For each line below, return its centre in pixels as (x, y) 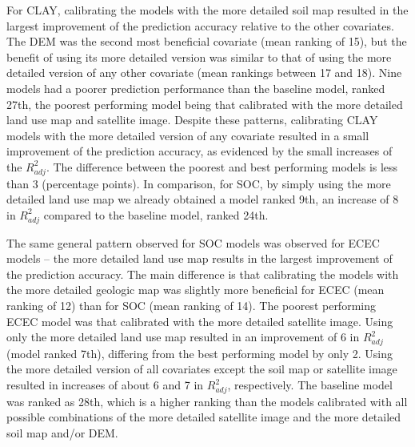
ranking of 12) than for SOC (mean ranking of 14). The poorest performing (191, 305)
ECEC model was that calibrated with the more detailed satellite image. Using (200, 321)
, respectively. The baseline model (310, 385)
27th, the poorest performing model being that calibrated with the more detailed (205, 104)
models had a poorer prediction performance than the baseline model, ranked (196, 88)
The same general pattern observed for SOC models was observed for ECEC (193, 242)
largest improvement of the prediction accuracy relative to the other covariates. (200, 25)
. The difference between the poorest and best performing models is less (222, 166)
